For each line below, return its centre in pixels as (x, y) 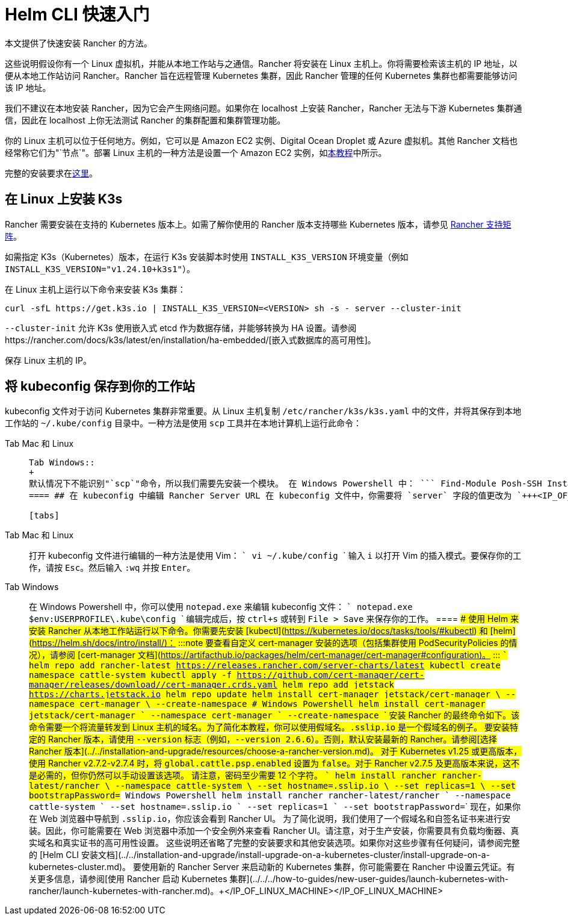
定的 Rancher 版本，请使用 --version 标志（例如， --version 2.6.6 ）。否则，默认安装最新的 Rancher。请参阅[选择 (263, 739)
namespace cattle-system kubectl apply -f (131, 675)
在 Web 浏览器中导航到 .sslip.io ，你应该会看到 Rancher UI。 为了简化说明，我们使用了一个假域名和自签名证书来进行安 (270, 819)
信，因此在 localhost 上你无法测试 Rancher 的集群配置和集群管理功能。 (145, 120)
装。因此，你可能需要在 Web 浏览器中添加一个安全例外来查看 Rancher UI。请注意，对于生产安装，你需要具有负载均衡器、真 (274, 831)
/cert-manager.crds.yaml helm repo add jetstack (277, 685)
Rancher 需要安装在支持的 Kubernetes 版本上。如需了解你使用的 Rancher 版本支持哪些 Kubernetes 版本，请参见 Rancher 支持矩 (258, 224)
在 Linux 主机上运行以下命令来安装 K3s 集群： (95, 289)
